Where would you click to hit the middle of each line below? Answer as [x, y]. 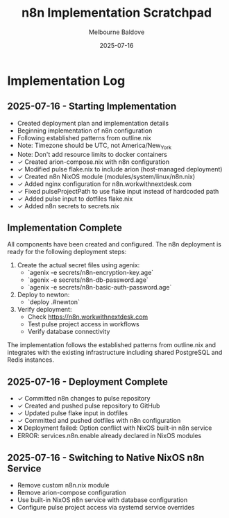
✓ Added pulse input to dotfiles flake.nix [75, 199]
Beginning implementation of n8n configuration [85, 131]
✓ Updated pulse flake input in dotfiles [73, 413]
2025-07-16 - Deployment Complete [87, 382]
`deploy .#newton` [53, 302]
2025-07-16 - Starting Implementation [92, 107]
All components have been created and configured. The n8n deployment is [114, 244]
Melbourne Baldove [117, 32]
